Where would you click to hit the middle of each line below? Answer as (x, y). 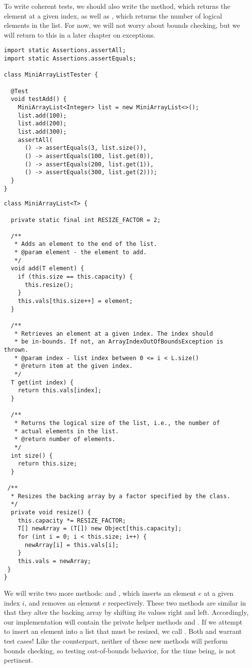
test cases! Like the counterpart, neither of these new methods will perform (116, 641)
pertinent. (18, 660)
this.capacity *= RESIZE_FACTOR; (72, 520)
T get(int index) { (42, 382)
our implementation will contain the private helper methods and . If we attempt (123, 621)
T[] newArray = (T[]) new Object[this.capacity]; (100, 529)
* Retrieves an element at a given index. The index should (114, 334)
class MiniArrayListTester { (51, 75)
